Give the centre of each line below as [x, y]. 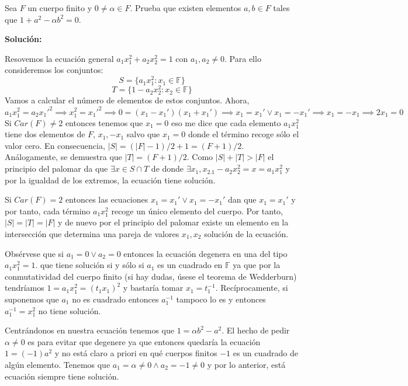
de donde [167, 168]
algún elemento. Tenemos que [58, 364]
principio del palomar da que [56, 168]
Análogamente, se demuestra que [63, 157]
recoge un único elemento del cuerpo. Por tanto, [197, 211]
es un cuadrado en [190, 265]
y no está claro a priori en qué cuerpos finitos [136, 353]
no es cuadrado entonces [115, 299]
